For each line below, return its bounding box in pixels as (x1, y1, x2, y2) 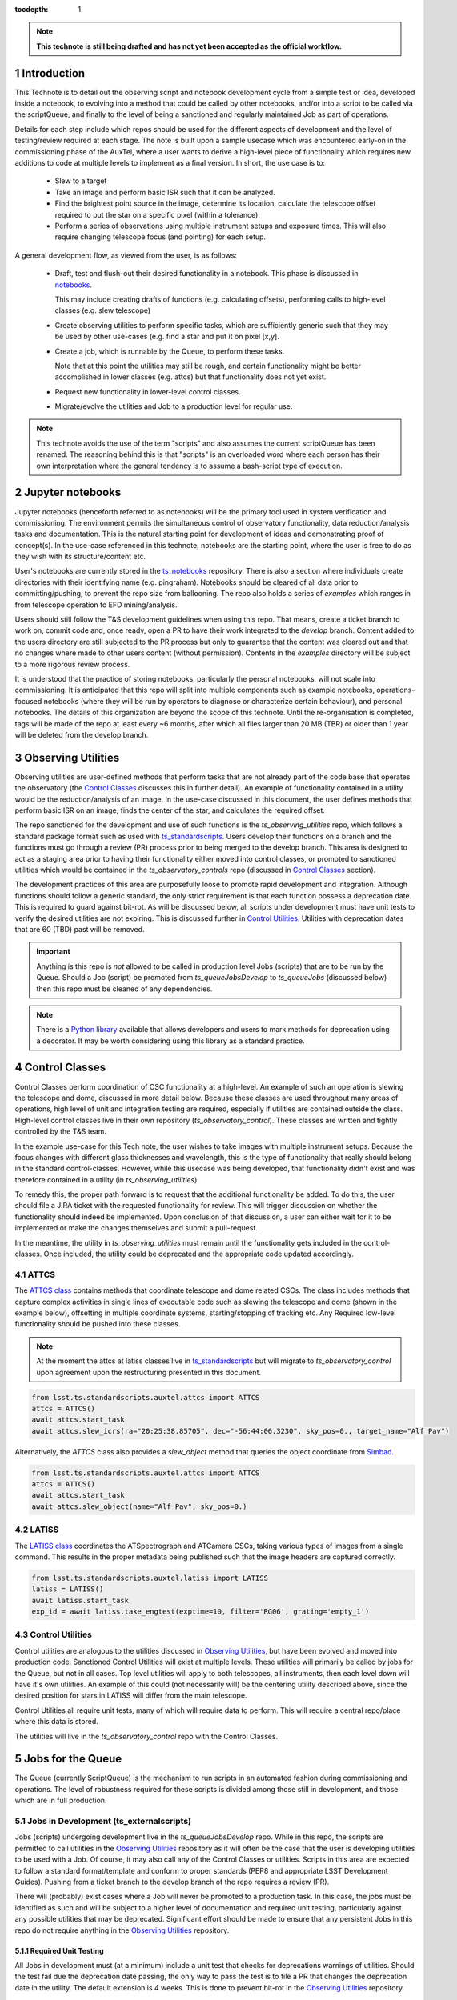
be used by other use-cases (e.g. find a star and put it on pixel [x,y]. (54, 332, 279, 342)
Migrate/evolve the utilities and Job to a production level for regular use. (54, 402, 293, 411)
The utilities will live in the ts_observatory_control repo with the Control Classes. (14, 1731, 279, 1741)
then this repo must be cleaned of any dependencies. (36, 984, 213, 994)
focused (14, 696, 42, 706)
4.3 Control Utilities (14, 1629, 92, 1640)
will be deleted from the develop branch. (14, 730, 149, 739)
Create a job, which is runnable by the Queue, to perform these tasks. (54, 346, 285, 356)
